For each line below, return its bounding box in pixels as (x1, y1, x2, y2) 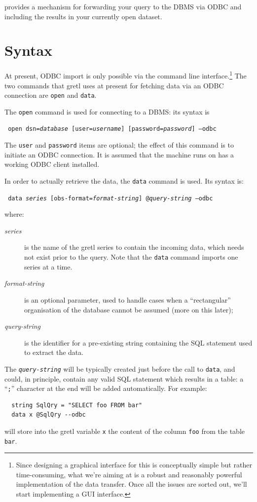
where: (4, 209, 24, 219)
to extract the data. (24, 347, 84, 357)
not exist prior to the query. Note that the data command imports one (24, 252, 238, 262)
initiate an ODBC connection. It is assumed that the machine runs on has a (4, 149, 234, 159)
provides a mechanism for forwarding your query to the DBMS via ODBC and (4, 1, 242, 11)
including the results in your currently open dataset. (4, 11, 162, 21)
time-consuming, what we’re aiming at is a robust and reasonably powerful (16, 469, 242, 479)
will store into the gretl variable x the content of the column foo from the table (4, 425, 245, 436)
